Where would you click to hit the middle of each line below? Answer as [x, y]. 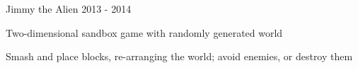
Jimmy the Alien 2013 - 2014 [69, 8]
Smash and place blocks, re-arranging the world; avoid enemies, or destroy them [179, 56]
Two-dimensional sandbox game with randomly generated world [144, 32]
